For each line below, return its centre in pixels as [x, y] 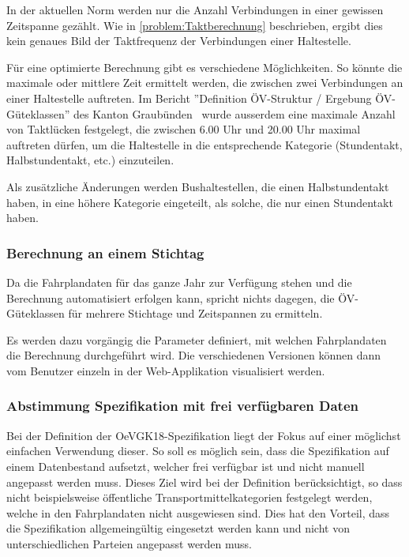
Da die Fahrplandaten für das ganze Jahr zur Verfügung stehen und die [179, 282]
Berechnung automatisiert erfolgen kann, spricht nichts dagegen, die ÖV [181, 297]
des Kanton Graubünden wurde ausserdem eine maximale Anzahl [235, 113]
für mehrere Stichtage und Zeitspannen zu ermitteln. [195, 313]
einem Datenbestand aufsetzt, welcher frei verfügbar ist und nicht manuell [186, 466]
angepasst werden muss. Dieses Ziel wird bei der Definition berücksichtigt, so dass [204, 482]
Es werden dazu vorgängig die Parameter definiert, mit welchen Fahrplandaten [197, 339]
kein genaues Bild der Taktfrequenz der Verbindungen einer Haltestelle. [179, 41]
